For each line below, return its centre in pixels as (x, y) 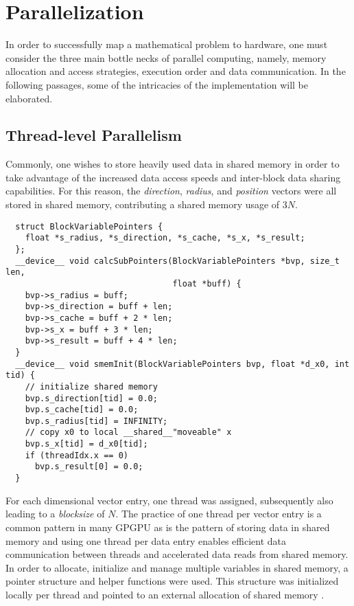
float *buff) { (207, 283)
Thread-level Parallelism (94, 135)
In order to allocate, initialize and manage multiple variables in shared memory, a (177, 567)
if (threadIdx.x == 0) (76, 455)
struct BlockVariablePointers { (89, 226)
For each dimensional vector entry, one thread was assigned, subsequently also (169, 500)
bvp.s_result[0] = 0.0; (89, 467)
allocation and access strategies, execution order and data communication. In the (176, 71)
